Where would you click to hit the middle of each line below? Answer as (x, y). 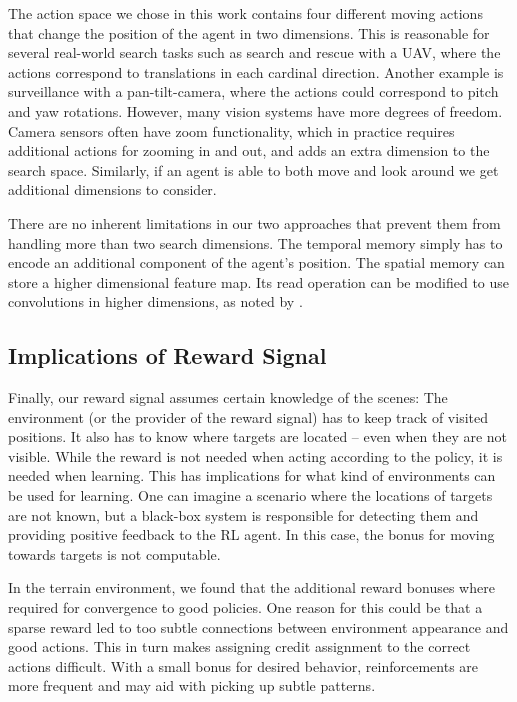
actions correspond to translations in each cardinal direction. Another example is (256, 71)
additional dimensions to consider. (112, 189)
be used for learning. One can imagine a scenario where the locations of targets (250, 495)
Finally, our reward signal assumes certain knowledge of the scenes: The (228, 397)
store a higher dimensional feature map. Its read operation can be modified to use (259, 281)
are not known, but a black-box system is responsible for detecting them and (243, 514)
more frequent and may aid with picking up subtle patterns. (192, 685)
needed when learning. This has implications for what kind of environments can (252, 475)
